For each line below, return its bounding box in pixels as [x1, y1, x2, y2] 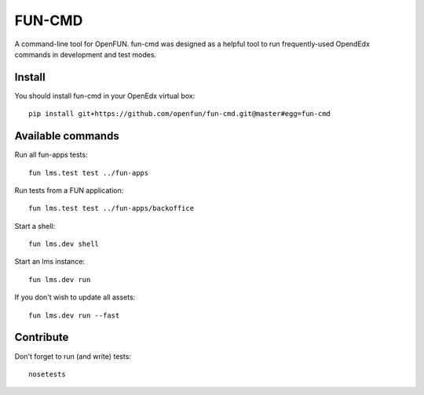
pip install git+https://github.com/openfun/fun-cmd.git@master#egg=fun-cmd [28, 110, 331, 118]
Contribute [14, 331, 69, 344]
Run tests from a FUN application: [14, 185, 124, 195]
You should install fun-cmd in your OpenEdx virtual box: [14, 91, 196, 100]
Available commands [14, 129, 119, 143]
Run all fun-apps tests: [14, 150, 88, 160]
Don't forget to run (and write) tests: [14, 351, 131, 361]
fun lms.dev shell [28, 240, 100, 248]
